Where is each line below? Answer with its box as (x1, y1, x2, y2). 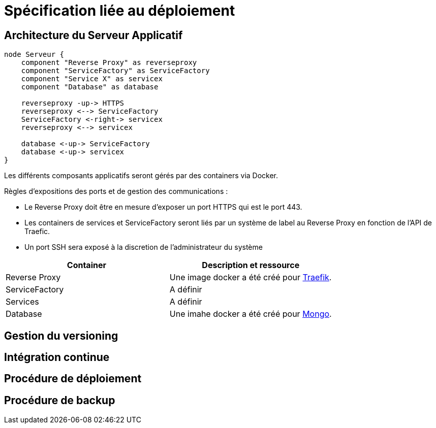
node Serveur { (4, 50, 65, 59)
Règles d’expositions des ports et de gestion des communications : (4, 187, 228, 196)
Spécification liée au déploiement (4, 2, 235, 19)
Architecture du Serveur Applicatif (4, 28, 183, 42)
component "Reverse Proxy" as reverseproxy (21, 58, 197, 67)
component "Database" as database (21, 83, 159, 91)
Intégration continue (4, 351, 110, 364)
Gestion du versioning (4, 329, 118, 342)
